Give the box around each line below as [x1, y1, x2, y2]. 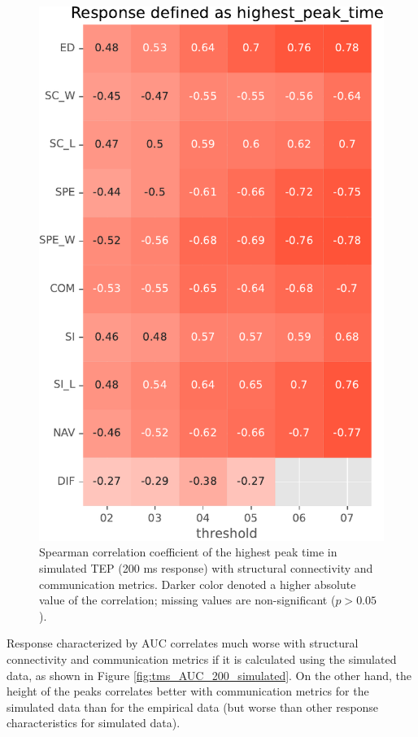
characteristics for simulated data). [7, 714, 181, 731]
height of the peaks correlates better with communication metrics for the [7, 682, 369, 700]
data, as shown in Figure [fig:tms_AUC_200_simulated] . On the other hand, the [7, 666, 412, 683]
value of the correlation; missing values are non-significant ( [39, 591, 336, 608]
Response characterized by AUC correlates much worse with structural [7, 635, 359, 652]
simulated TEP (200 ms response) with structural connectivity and [39, 560, 373, 577]
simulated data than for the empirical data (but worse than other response [7, 698, 379, 715]
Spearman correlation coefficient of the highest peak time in [39, 543, 337, 560]
